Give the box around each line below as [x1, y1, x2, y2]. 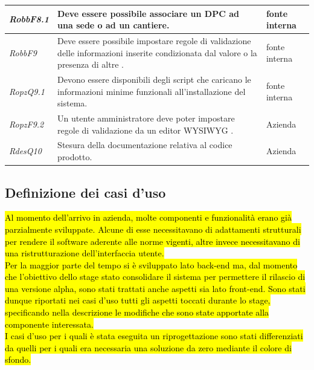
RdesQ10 [9, 144, 42, 157]
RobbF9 [9, 46, 37, 59]
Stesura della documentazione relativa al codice [57, 138, 232, 151]
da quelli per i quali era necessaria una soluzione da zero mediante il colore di [5, 341, 292, 354]
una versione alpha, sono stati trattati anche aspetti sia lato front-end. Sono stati [5, 282, 306, 294]
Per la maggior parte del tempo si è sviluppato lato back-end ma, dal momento [5, 258, 298, 271]
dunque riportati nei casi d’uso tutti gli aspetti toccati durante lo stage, [5, 294, 271, 307]
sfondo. [5, 353, 31, 366]
